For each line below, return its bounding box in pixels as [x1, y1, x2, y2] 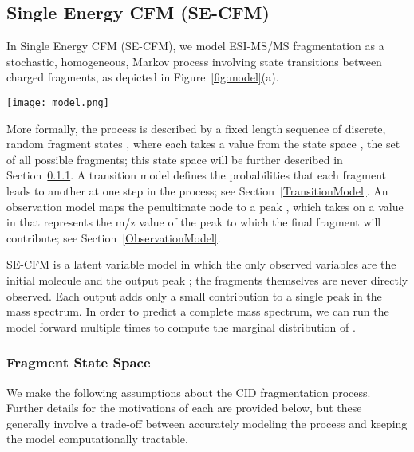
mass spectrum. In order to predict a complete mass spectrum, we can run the [6, 303, 389, 320]
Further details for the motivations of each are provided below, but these [6, 399, 362, 416]
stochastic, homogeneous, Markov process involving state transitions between [6, 53, 382, 69]
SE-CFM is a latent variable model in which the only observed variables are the [6, 256, 396, 273]
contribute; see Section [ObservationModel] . [6, 229, 221, 246]
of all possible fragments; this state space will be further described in [6, 151, 343, 167]
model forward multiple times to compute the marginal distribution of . [6, 318, 356, 335]
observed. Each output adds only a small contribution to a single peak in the [6, 287, 382, 304]
